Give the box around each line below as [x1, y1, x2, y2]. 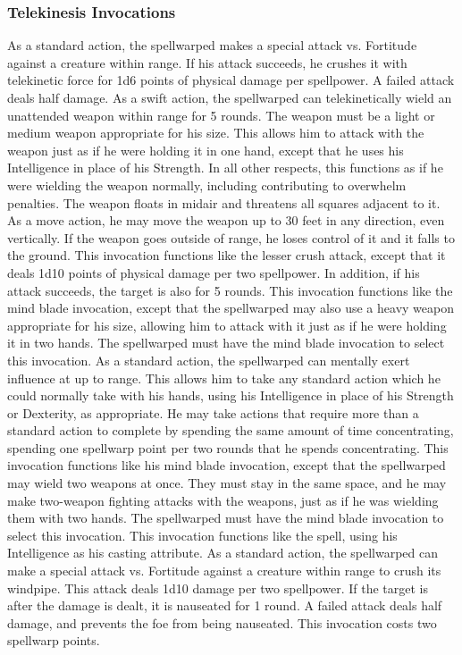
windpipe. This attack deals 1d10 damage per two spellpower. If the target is [7, 578, 428, 597]
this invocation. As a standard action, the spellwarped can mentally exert [7, 350, 410, 369]
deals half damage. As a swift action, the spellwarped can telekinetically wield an [7, 88, 452, 106]
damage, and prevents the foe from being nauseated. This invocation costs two [7, 613, 437, 632]
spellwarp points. [7, 631, 100, 650]
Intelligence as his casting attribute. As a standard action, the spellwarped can [7, 543, 439, 562]
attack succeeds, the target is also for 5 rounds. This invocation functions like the [7, 281, 453, 299]
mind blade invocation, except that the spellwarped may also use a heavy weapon [7, 298, 454, 317]
